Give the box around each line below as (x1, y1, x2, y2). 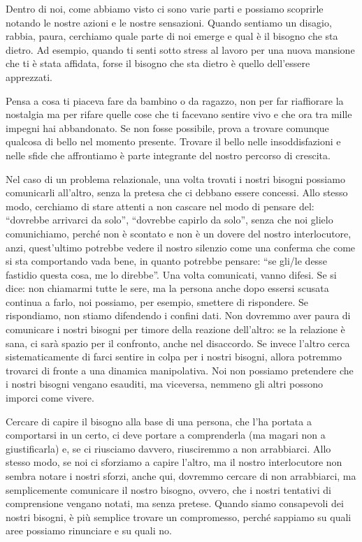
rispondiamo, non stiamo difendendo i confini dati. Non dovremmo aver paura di (6, 308, 351, 323)
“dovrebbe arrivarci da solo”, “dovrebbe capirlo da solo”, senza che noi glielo (6, 212, 333, 227)
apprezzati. (6, 69, 52, 84)
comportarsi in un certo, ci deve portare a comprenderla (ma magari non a (6, 427, 326, 442)
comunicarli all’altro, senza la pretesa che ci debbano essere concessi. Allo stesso (6, 185, 348, 200)
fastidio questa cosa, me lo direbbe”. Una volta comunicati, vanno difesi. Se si (6, 267, 337, 281)
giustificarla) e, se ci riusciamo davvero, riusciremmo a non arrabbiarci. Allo (6, 441, 331, 455)
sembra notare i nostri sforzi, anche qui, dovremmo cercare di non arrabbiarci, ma (6, 469, 356, 483)
